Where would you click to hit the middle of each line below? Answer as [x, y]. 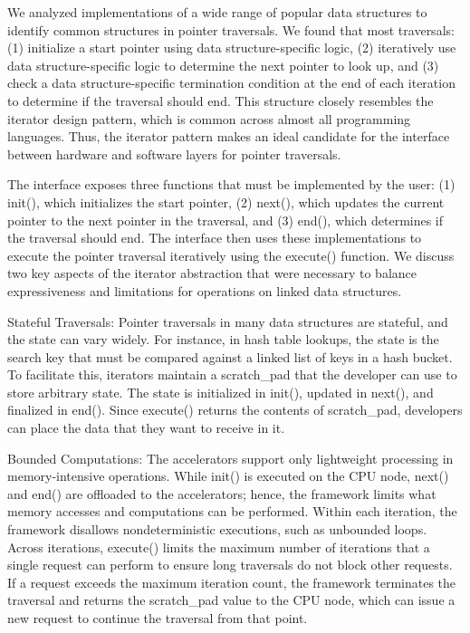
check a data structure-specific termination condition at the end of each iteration [231, 83]
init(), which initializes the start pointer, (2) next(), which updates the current [226, 201]
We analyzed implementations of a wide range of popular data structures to [217, 12]
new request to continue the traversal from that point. [158, 618]
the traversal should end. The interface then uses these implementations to [215, 238]
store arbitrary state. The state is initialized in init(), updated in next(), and [221, 392]
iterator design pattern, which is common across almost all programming [209, 118]
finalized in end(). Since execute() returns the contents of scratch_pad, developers [235, 410]
